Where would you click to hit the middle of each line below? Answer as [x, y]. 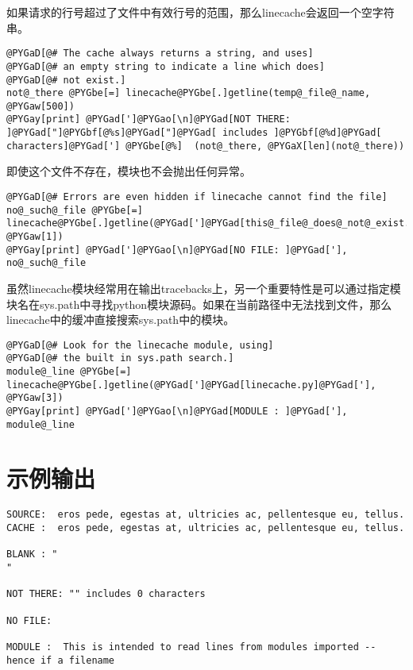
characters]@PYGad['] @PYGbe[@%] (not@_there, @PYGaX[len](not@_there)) [206, 146]
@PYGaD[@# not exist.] [66, 80]
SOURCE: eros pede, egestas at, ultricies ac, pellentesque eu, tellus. [206, 515]
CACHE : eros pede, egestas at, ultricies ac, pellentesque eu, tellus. [206, 528]
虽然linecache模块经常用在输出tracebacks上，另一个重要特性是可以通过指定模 [204, 288]
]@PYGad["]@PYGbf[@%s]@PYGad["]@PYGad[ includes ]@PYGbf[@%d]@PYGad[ [194, 133]
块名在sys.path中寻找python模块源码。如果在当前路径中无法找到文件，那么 [199, 304]
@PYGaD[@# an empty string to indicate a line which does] [166, 66]
